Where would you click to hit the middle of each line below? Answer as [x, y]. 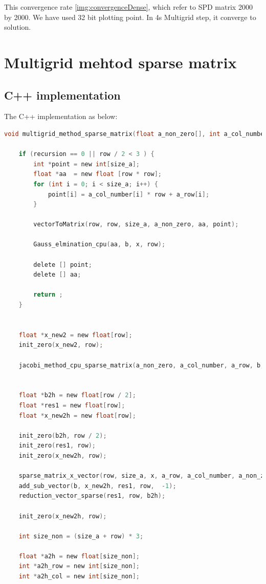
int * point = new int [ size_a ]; [86, 164]
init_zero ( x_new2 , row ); [61, 345]
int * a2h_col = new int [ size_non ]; [79, 577]
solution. [18, 27]
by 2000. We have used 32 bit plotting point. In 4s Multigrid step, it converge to [130, 17]
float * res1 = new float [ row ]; [72, 405]
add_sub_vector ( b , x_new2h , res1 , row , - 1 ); [97, 486]
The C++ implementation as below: [61, 116]
